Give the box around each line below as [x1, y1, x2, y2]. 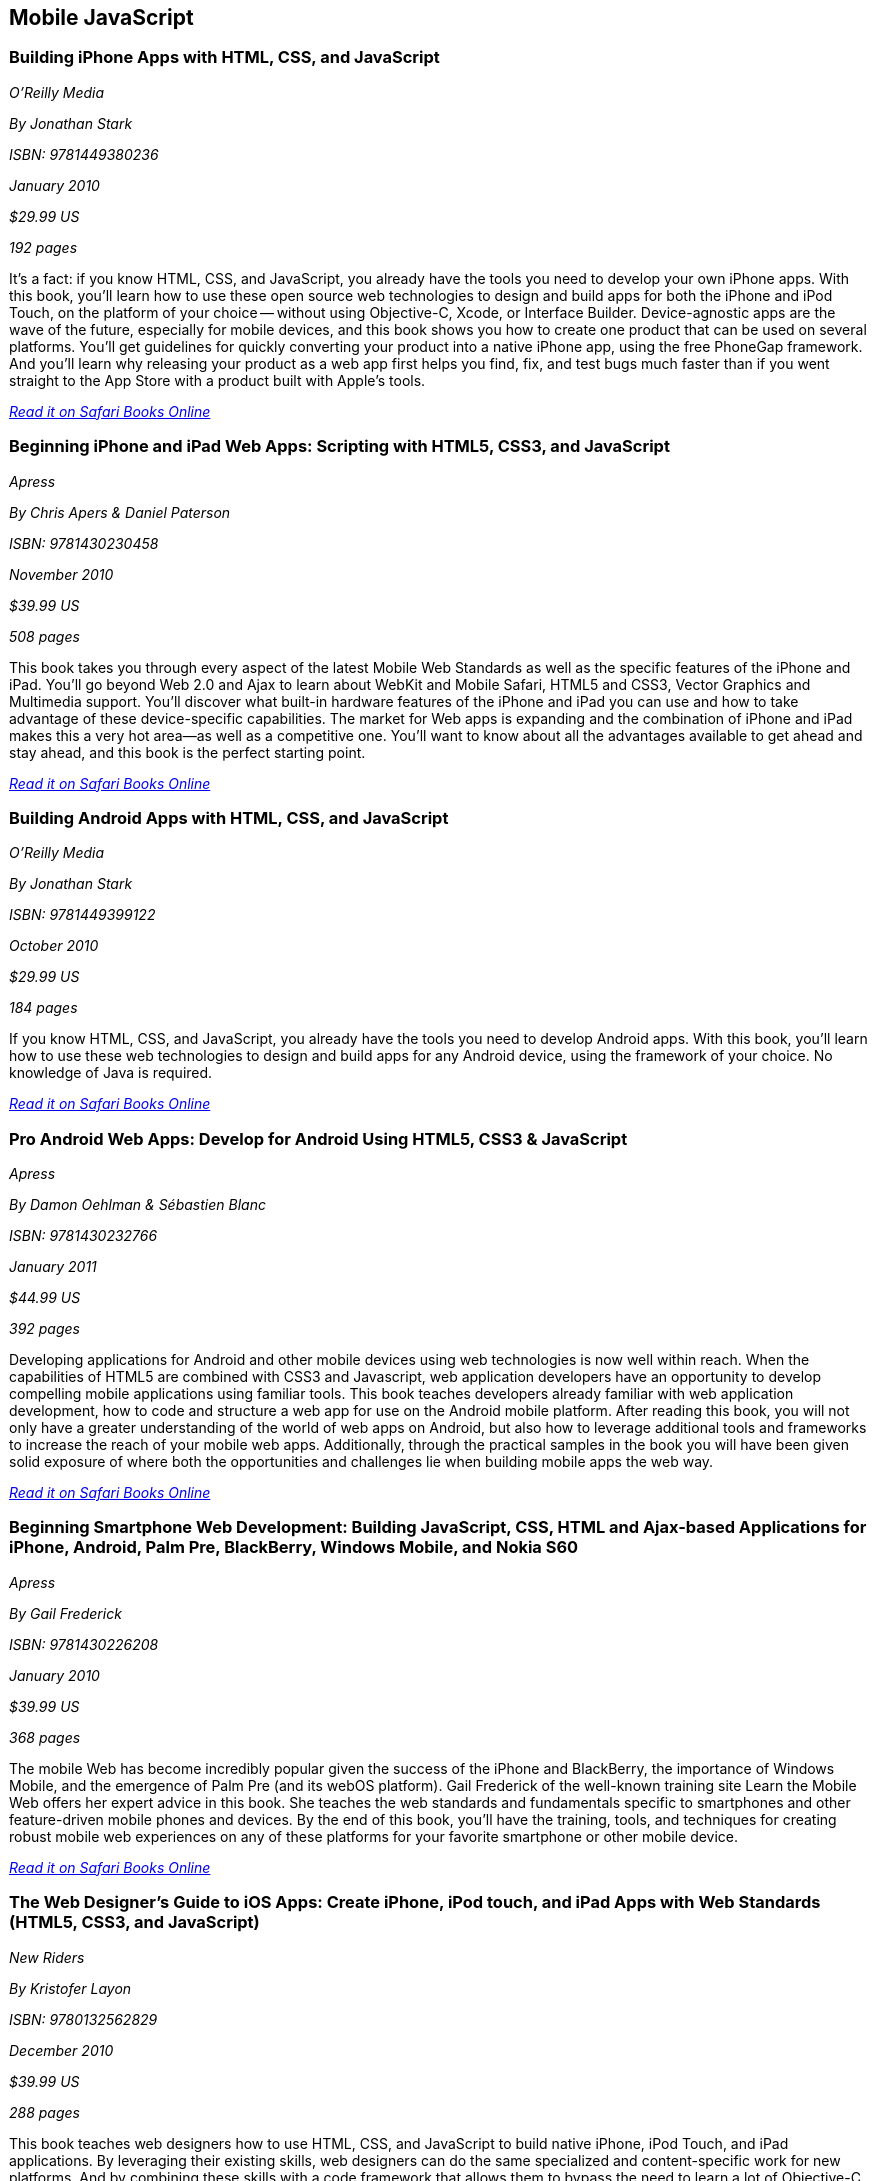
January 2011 [9, 1258, 97, 1276]
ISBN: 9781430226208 [9, 1635, 159, 1653]
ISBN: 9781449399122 [9, 906, 156, 924]
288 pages [9, 2103, 80, 2121]
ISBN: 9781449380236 [9, 145, 159, 163]
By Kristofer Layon [9, 1979, 132, 1997]
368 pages [9, 1728, 81, 1746]
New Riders [9, 1948, 85, 1966]
